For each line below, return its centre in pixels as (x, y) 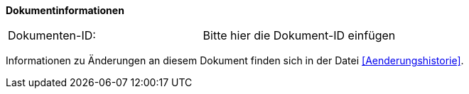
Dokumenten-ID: (52, 35)
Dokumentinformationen (65, 10)
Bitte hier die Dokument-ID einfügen (299, 35)
